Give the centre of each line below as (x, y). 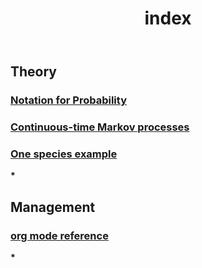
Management (53, 207)
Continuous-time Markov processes (100, 127)
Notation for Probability (68, 100)
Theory (34, 72)
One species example (64, 154)
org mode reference (59, 235)
